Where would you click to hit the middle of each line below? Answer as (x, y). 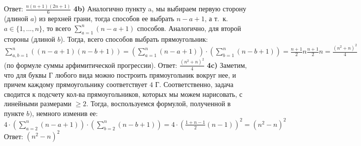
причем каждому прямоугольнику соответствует (76, 84)
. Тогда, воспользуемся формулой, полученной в (159, 103)
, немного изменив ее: (65, 113)
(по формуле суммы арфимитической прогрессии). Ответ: (91, 65)
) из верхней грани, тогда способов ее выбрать (104, 18)
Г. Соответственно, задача (194, 84)
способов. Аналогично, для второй (189, 28)
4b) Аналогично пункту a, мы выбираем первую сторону (160, 9)
